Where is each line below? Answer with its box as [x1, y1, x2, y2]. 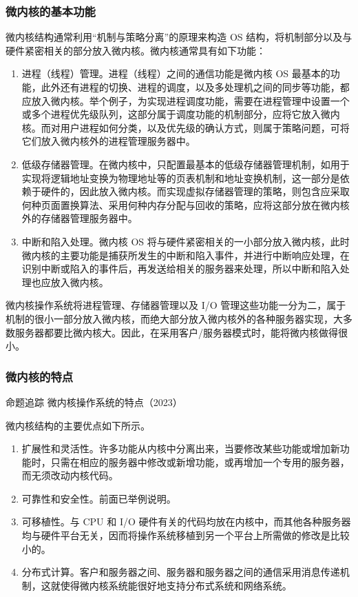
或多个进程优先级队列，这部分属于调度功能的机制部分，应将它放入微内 [21, 107, 340, 121]
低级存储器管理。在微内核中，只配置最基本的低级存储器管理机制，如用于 [21, 156, 350, 171]
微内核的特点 [6, 367, 74, 385]
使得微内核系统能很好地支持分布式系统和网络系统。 [60, 578, 292, 592]
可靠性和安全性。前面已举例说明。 [21, 491, 176, 505]
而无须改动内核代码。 [21, 468, 118, 483]
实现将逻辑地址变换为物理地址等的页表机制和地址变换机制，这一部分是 [21, 170, 340, 185]
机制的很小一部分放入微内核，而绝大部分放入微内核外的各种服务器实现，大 [6, 311, 343, 325]
